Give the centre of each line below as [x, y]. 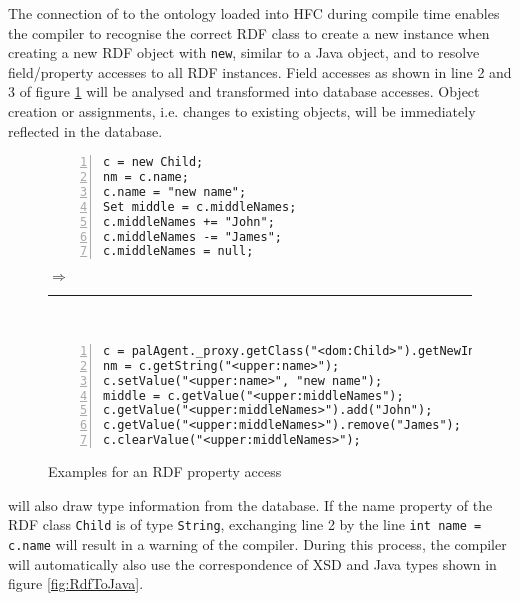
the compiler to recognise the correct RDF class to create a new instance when [249, 32]
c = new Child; [153, 162]
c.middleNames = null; [178, 251]
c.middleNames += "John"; [189, 221]
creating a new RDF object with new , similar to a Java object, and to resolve [244, 52]
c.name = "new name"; [175, 191]
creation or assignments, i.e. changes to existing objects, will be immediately [242, 111]
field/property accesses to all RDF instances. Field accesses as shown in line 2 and [260, 71]
